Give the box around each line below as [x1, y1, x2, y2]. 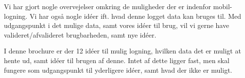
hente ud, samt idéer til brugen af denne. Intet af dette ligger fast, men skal [4, 55, 229, 65]
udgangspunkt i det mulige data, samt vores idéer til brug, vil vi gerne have [4, 20, 229, 30]
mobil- [213, 1, 232, 11]
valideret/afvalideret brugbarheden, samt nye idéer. [4, 29, 157, 39]
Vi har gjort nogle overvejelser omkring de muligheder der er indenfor [4, 1, 211, 11]
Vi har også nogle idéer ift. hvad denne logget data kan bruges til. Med [29, 11, 241, 21]
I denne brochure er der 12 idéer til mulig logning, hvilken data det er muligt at [4, 46, 241, 56]
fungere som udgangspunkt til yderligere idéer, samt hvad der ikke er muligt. [4, 65, 232, 75]
